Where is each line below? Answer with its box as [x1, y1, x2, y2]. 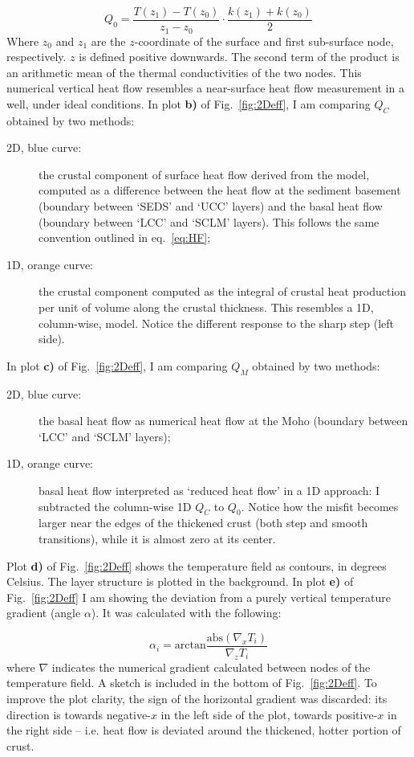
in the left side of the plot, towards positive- [160, 706, 378, 722]
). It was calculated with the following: [91, 604, 282, 621]
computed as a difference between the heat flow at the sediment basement [39, 182, 401, 198]
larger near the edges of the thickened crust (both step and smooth [39, 514, 368, 531]
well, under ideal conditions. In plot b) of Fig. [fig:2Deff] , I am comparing [6, 95, 371, 112]
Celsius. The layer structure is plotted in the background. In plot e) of [6, 573, 354, 590]
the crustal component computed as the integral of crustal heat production [39, 283, 407, 300]
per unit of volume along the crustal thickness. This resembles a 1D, [39, 299, 374, 316]
